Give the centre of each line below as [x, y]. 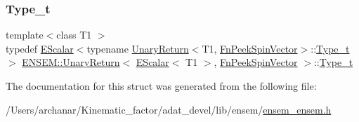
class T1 [74, 35]
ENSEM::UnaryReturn [71, 62]
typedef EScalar [40, 48]
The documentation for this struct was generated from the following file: [161, 86]
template [25, 35]
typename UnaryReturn [138, 48]
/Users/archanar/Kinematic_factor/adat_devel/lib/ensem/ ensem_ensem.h [169, 109]
